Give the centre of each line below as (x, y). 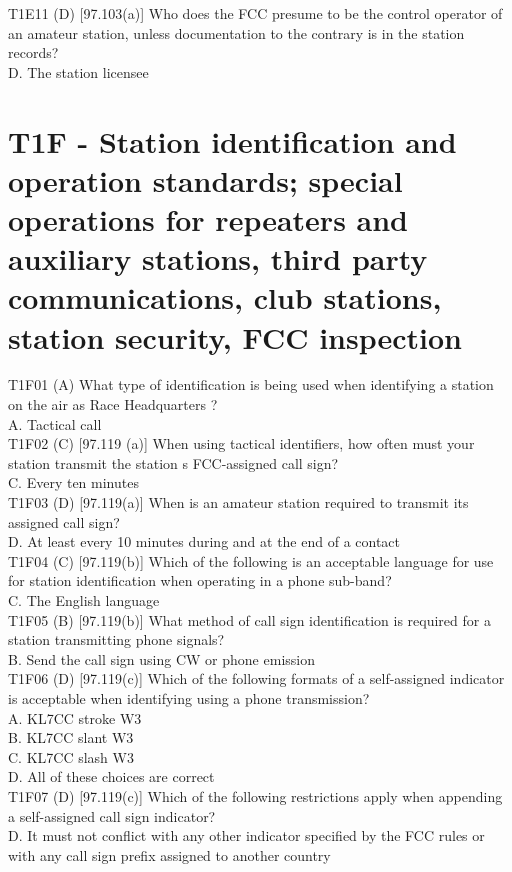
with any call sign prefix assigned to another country (169, 854)
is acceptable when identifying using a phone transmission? (189, 697)
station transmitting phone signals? (116, 639)
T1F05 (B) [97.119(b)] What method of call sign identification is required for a (249, 619)
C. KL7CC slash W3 (71, 756)
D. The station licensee (78, 71)
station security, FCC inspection (235, 336)
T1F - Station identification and (232, 140)
